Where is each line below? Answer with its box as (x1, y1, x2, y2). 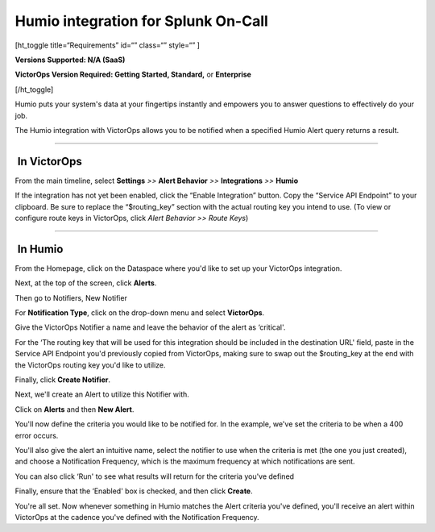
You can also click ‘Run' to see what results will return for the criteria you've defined (14, 472, 294, 481)
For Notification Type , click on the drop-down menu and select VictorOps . (14, 308, 265, 318)
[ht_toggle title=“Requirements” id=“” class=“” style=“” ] (14, 40, 201, 50)
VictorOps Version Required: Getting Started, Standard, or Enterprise (14, 69, 251, 80)
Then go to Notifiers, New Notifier (14, 293, 128, 302)
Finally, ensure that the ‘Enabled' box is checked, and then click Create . (14, 486, 253, 496)
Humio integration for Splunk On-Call (14, 12, 269, 30)
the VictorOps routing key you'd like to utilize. (14, 360, 166, 370)
